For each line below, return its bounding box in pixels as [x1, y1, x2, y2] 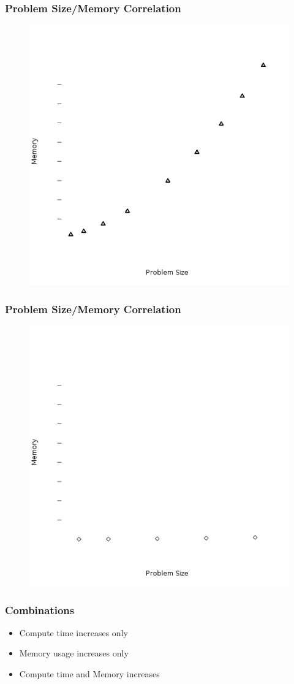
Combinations [5, 602, 75, 617]
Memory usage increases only [19, 647, 129, 659]
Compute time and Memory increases [19, 667, 160, 680]
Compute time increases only [19, 626, 128, 639]
